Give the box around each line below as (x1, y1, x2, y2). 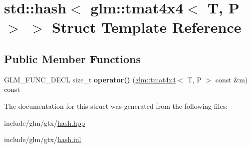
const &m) (215, 74, 248, 84)
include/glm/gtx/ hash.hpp (4, 117, 85, 128)
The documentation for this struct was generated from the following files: (4, 100, 228, 111)
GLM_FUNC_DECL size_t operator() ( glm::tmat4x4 (4, 74, 176, 84)
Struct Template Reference (52, 17, 242, 37)
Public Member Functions (4, 51, 141, 66)
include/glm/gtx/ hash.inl (4, 134, 81, 145)
